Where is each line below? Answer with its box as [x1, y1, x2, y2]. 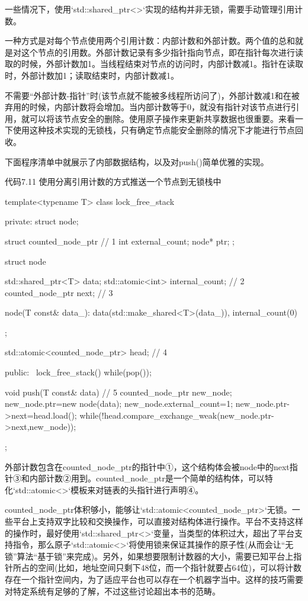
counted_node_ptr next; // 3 [5, 286, 113, 298]
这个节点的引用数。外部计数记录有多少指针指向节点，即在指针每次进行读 [21, 46, 303, 58]
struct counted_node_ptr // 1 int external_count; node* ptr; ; [5, 234, 235, 247]
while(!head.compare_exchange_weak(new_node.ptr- [79, 409, 274, 421]
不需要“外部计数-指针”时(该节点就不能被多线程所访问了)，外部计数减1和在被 [5, 89, 300, 101]
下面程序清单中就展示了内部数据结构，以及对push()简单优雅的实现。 [5, 155, 269, 168]
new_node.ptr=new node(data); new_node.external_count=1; [5, 397, 233, 410]
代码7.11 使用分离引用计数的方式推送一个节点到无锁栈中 [5, 175, 222, 188]
